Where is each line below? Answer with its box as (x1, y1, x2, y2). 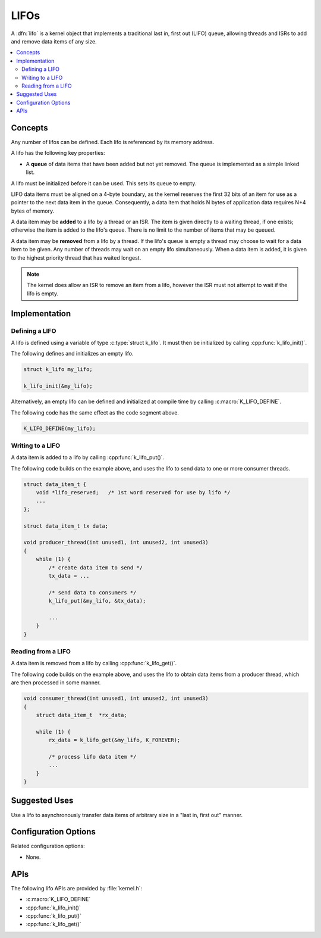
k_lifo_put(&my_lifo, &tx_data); (48, 597, 146, 604)
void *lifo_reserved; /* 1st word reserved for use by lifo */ (36, 489, 231, 496)
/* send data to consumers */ (48, 589, 137, 596)
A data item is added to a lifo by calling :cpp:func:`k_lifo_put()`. (11, 454, 165, 461)
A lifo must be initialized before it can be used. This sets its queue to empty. (11, 179, 197, 187)
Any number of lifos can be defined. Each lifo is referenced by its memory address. (11, 138, 215, 145)
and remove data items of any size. (11, 38, 97, 45)
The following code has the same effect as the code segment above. (11, 409, 180, 416)
